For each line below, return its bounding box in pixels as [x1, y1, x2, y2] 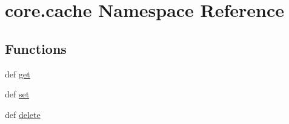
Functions [5, 39, 67, 57]
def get [5, 67, 30, 80]
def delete [5, 108, 41, 120]
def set [5, 88, 30, 100]
